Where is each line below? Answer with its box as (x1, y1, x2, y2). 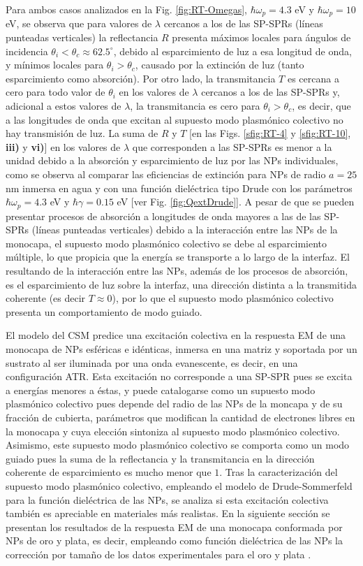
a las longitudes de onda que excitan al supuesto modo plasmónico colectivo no (6, 112, 343, 126)
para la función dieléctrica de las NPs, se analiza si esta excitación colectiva (6, 492, 329, 507)
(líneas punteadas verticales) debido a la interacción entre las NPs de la (31, 222, 338, 237)
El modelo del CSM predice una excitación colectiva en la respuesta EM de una (6, 328, 346, 342)
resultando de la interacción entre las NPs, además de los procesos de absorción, (6, 263, 348, 277)
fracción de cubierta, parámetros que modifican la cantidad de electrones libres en (6, 409, 355, 424)
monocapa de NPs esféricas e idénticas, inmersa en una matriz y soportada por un (6, 341, 357, 356)
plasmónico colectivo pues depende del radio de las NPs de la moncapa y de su (6, 396, 343, 411)
